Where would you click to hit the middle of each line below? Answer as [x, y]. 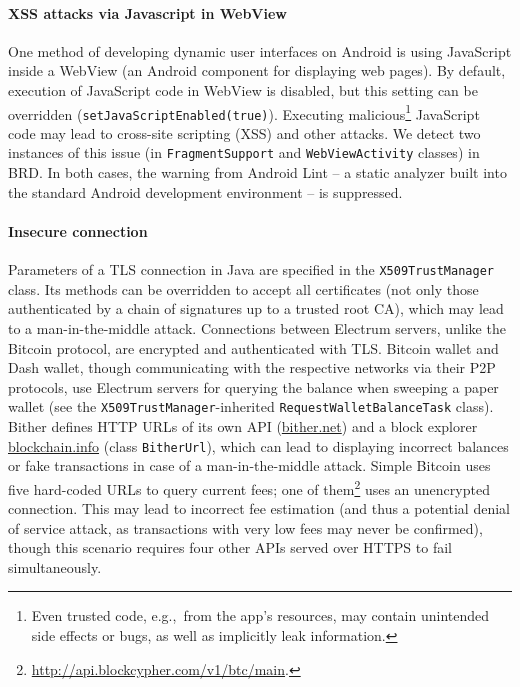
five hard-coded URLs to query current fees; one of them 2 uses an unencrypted [249, 487]
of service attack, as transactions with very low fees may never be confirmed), [245, 527]
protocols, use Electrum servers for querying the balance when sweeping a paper [253, 386]
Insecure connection [78, 230]
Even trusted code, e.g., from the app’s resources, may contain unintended [260, 615]
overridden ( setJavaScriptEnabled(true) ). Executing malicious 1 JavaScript [244, 112]
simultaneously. [55, 566]
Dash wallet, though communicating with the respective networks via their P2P [252, 367]
